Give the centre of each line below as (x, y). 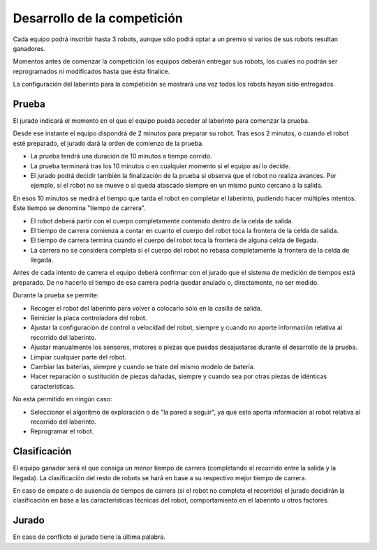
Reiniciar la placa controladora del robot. (89, 318)
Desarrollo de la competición (98, 18)
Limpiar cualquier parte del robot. (79, 357)
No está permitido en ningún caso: (62, 399)
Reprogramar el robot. (62, 431)
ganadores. (29, 48)
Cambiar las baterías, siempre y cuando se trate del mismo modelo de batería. (143, 367)
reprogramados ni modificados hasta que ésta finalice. (91, 71)
